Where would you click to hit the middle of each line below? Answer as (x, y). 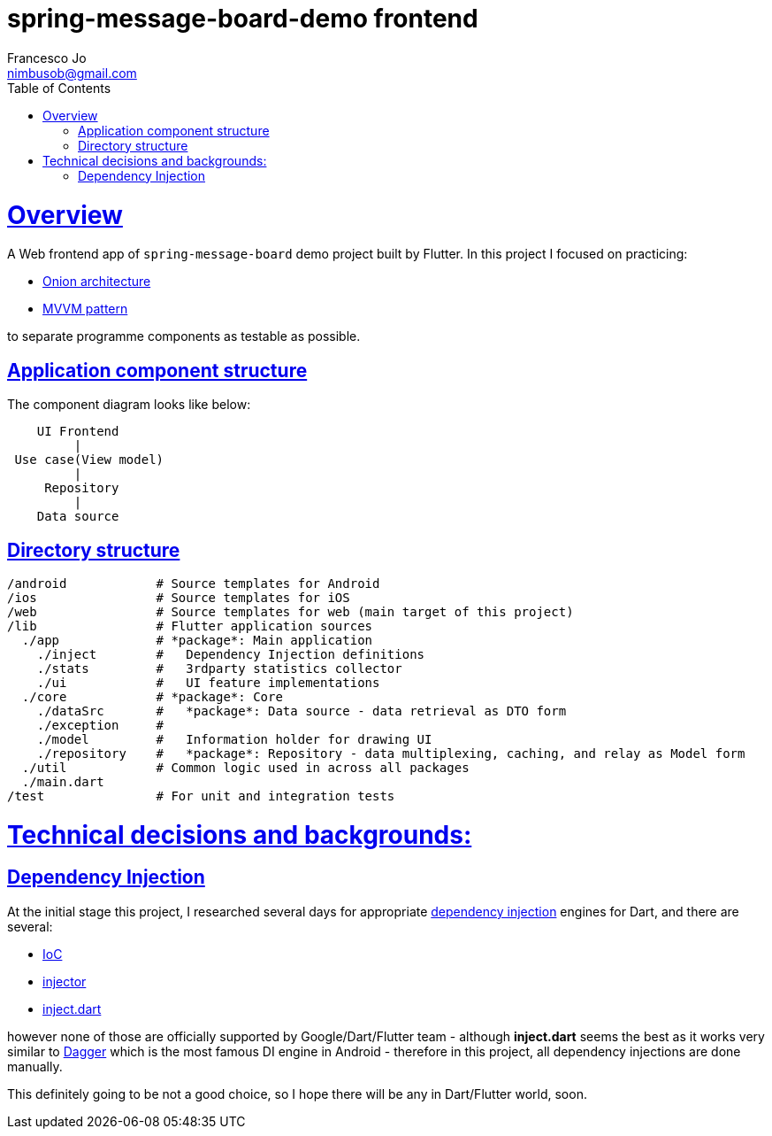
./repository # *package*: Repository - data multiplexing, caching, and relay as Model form (391, 753)
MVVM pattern (85, 309)
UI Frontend (78, 432)
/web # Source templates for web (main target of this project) (290, 611)
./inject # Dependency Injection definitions (231, 654)
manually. (35, 1066)
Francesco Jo (47, 58)
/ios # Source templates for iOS (179, 597)
